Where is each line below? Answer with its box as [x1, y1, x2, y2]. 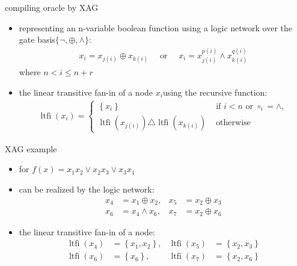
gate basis [19, 33, 55, 46]
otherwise [216, 118, 251, 127]
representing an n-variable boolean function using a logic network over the [19, 21, 292, 34]
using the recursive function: [162, 85, 268, 98]
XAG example [5, 142, 57, 155]
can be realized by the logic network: [19, 183, 155, 196]
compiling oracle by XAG [5, 1, 99, 13]
